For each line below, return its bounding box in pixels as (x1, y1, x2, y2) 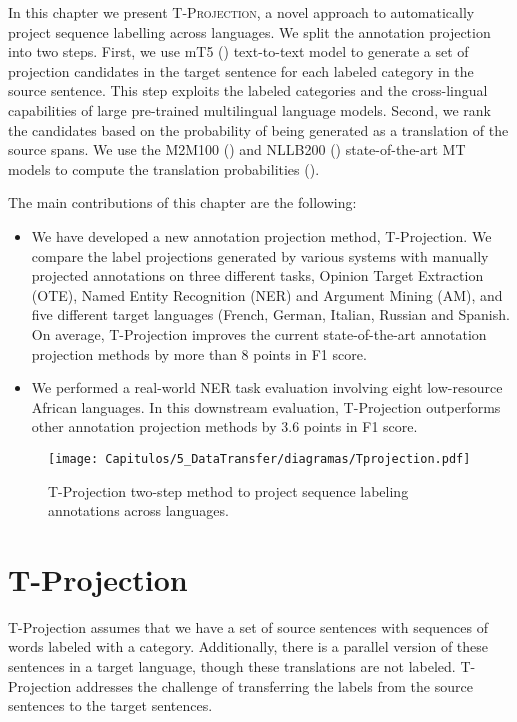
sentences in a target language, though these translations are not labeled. (8, 656, 456, 677)
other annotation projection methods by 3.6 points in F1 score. (31, 416, 418, 437)
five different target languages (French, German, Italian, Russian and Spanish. (31, 304, 510, 325)
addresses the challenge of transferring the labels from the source (75, 675, 473, 696)
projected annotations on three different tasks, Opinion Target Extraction (31, 265, 484, 286)
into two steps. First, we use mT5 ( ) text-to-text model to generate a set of (8, 41, 469, 62)
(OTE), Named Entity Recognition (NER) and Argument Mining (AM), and (31, 284, 503, 305)
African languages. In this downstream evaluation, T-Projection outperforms (31, 396, 501, 417)
